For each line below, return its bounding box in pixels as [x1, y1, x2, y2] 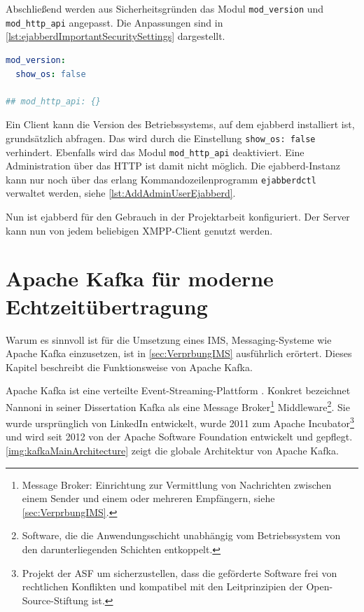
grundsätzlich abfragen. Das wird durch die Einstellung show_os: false [6, 130, 316, 145]
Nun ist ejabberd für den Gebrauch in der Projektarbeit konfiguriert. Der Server [6, 209, 350, 224]
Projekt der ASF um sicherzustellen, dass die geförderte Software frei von [22, 565, 337, 580]
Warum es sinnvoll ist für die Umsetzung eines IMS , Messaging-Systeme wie [6, 332, 332, 347]
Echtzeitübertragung [6, 291, 208, 320]
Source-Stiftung [22, 592, 89, 607]
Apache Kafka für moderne [6, 264, 274, 293]
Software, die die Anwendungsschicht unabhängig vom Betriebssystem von [22, 528, 341, 543]
